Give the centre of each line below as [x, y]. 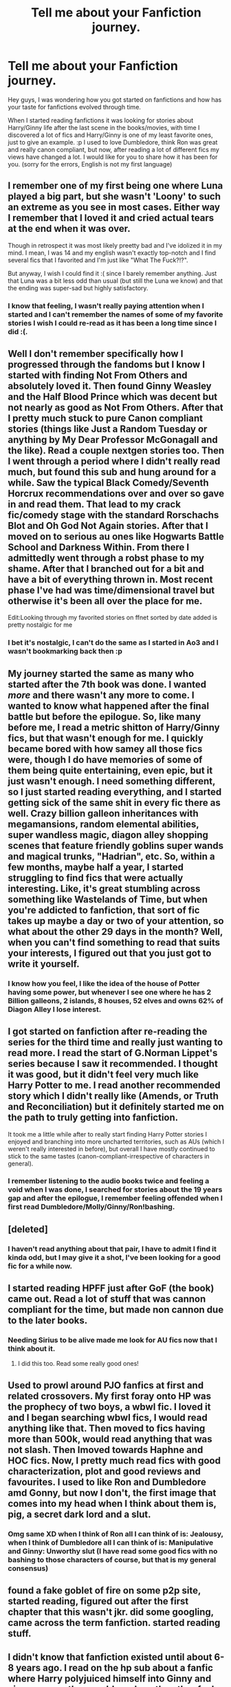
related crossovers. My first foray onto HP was [110, 1396]
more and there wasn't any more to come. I [101, 695]
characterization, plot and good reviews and [104, 1471]
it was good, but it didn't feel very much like [103, 1075]
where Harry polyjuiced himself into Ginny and [110, 1678]
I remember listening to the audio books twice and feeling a [109, 1181]
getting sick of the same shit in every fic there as [114, 803]
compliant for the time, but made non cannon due [116, 1310]
